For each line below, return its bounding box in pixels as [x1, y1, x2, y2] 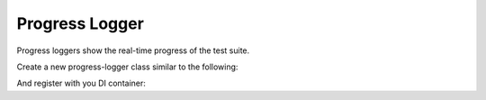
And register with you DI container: [16, 77, 146, 89]
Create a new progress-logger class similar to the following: [16, 61, 238, 72]
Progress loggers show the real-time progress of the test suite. [16, 45, 250, 56]
